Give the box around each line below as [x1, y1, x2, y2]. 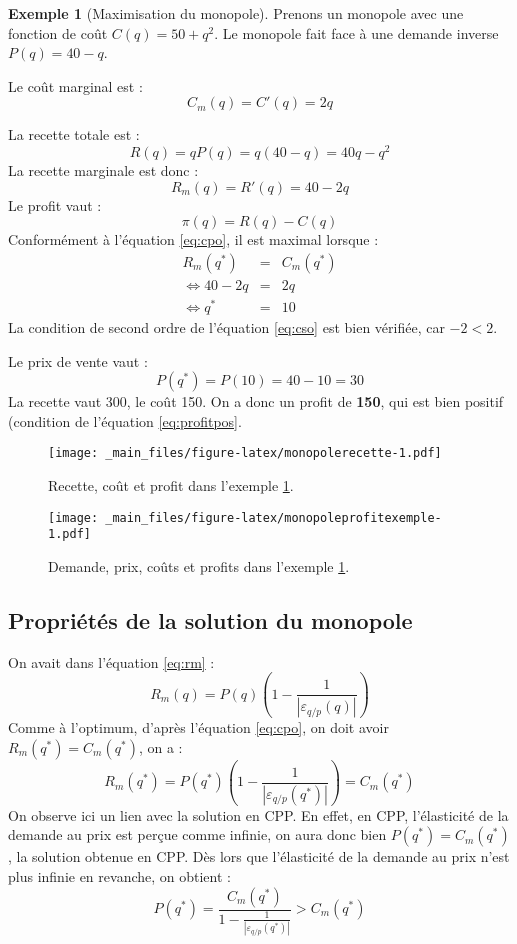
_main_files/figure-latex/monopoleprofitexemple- [105, 510, 442, 525]
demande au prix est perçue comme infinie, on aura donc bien [8, 824, 387, 845]
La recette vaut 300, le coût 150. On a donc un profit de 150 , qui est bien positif [8, 391, 504, 412]
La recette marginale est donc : [8, 160, 199, 181]
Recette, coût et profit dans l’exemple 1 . [48, 475, 294, 496]
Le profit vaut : [8, 194, 102, 215]
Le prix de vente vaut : [8, 350, 148, 371]
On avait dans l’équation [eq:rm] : [8, 651, 215, 672]
